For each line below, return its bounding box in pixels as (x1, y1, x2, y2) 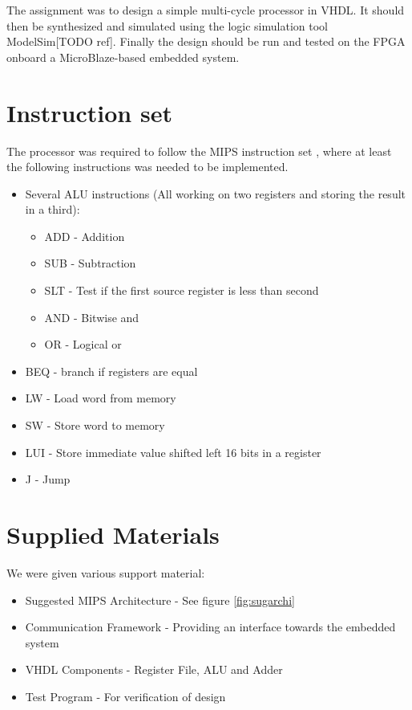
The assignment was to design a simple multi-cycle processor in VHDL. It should (6, 2, 405, 18)
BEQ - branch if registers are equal (25, 362, 198, 379)
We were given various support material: (6, 564, 205, 581)
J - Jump (25, 471, 71, 488)
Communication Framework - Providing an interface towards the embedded (25, 618, 396, 635)
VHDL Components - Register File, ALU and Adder (25, 661, 283, 678)
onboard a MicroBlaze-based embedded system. (6, 48, 240, 65)
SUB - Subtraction (44, 255, 136, 271)
